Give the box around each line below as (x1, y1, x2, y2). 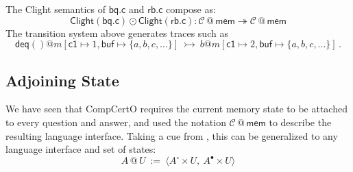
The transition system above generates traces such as (5, 25, 228, 40)
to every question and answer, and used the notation (5, 114, 226, 129)
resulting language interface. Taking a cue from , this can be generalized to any (5, 128, 338, 143)
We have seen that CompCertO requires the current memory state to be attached (5, 101, 348, 116)
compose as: (166, 2, 216, 16)
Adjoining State (5, 69, 119, 90)
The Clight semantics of (5, 2, 106, 16)
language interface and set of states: (5, 142, 156, 156)
